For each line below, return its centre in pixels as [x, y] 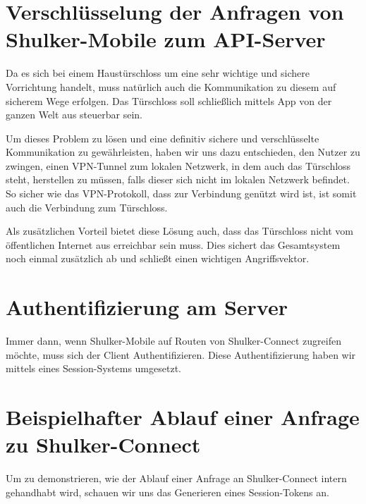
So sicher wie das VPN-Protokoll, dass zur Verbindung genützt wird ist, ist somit [181, 193]
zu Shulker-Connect [103, 444]
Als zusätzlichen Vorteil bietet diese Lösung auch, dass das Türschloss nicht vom [180, 231]
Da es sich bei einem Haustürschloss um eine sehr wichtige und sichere [158, 73]
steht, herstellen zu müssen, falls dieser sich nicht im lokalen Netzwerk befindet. [178, 179]
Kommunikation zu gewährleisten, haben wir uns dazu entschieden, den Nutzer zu [183, 152]
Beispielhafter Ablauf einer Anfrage [183, 417]
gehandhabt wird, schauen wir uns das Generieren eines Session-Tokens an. [167, 492]
